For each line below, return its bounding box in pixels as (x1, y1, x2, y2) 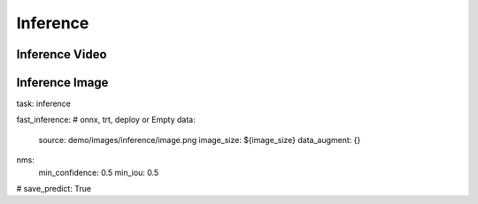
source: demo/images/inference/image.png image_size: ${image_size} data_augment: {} (38, 134, 361, 145)
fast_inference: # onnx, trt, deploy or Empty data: (16, 115, 196, 125)
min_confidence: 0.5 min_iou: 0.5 (38, 167, 159, 178)
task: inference (16, 98, 71, 110)
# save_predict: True (16, 184, 92, 194)
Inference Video (16, 47, 107, 62)
